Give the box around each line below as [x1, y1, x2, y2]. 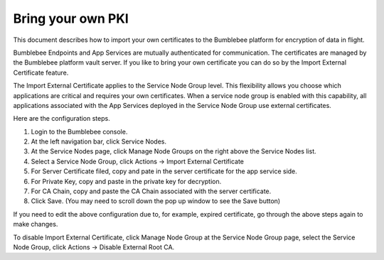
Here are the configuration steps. [13, 114, 110, 123]
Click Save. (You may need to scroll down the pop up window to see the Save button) [31, 197, 281, 205]
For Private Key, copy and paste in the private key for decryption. [31, 177, 222, 185]
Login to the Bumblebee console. [31, 127, 128, 136]
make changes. [13, 220, 58, 229]
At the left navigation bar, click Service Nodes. [31, 137, 167, 146]
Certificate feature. [13, 68, 69, 77]
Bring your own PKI [13, 11, 129, 26]
